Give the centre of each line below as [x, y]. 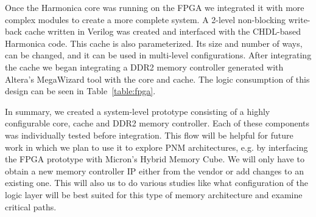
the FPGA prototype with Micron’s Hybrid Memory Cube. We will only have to [155, 159]
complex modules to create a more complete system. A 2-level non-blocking [146, 19]
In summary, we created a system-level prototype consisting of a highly [138, 111]
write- [299, 19]
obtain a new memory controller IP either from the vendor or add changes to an [154, 170]
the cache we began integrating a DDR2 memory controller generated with [144, 67]
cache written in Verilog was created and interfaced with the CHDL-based [163, 31]
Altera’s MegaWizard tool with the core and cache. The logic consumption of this [157, 79]
